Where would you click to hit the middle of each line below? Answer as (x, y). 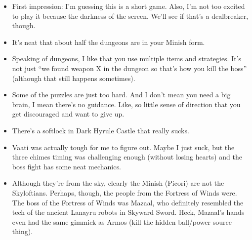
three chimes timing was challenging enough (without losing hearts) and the (127, 157)
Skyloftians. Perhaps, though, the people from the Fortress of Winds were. (125, 192)
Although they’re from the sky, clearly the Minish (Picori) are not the (118, 183)
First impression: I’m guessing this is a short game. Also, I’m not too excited (128, 6)
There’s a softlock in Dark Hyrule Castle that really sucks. (101, 130)
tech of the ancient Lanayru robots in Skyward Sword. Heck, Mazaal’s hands (128, 212)
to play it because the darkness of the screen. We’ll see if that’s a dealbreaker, (130, 16)
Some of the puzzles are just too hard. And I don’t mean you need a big (121, 95)
